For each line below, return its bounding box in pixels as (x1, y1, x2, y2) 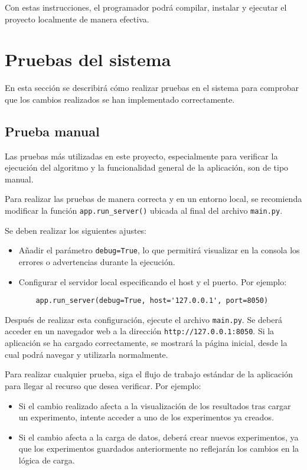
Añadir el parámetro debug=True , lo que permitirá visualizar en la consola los (18, 244, 300, 256)
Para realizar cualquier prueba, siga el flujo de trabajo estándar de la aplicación (5, 368, 293, 380)
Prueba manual (5, 122, 100, 140)
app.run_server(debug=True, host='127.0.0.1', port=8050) (35, 296, 269, 305)
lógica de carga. (18, 453, 75, 466)
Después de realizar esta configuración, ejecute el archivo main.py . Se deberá (5, 313, 282, 325)
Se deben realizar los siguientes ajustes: (5, 224, 147, 236)
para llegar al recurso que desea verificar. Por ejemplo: (5, 379, 201, 391)
